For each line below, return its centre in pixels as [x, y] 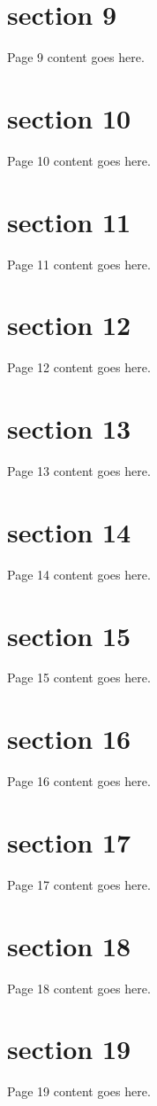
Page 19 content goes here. [79, 1091]
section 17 [69, 841]
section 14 [69, 531]
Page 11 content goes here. [79, 264]
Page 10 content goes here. [79, 160]
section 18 [69, 945]
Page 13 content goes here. [79, 471]
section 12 [69, 325]
